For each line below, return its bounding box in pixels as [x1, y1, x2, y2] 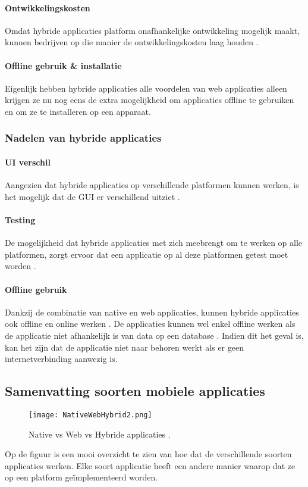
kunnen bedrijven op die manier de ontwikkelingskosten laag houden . [5, 36, 259, 48]
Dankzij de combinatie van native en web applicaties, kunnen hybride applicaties [5, 305, 299, 318]
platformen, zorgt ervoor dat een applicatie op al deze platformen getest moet [5, 248, 288, 260]
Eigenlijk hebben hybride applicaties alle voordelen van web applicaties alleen [5, 82, 287, 94]
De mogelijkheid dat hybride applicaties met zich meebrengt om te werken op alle [5, 236, 303, 249]
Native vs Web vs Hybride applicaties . [29, 427, 171, 440]
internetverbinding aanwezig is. [5, 352, 118, 365]
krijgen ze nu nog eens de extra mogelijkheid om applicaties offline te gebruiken [5, 93, 294, 106]
